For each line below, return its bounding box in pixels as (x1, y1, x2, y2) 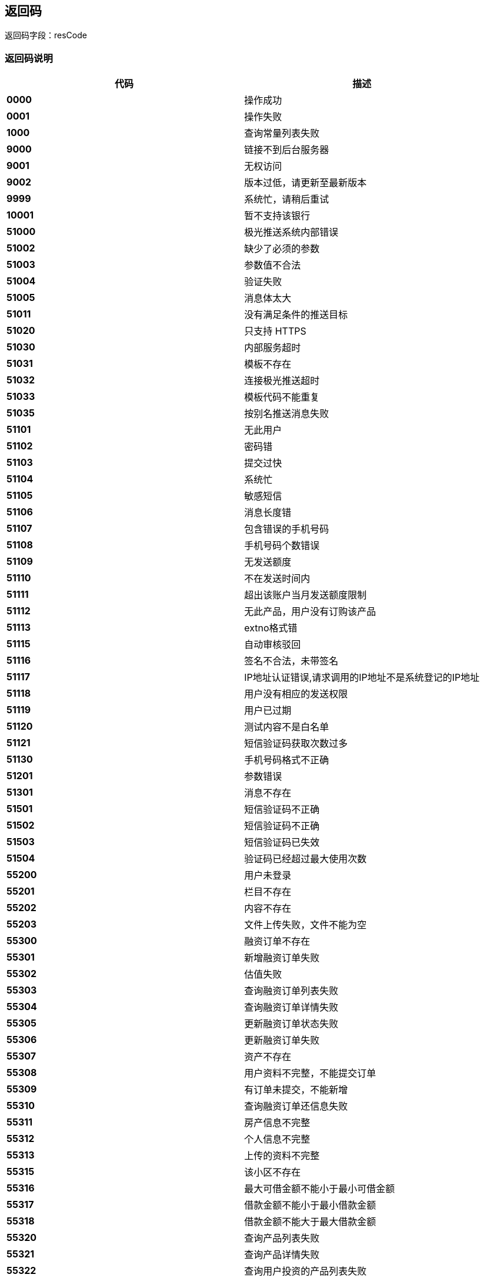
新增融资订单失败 (244, 952, 320, 964)
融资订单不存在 (244, 935, 311, 948)
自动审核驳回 (244, 638, 301, 651)
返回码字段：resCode (5, 30, 87, 41)
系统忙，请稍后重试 (244, 193, 329, 206)
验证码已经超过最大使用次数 (244, 853, 367, 865)
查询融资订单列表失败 (244, 985, 339, 997)
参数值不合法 (244, 259, 301, 272)
